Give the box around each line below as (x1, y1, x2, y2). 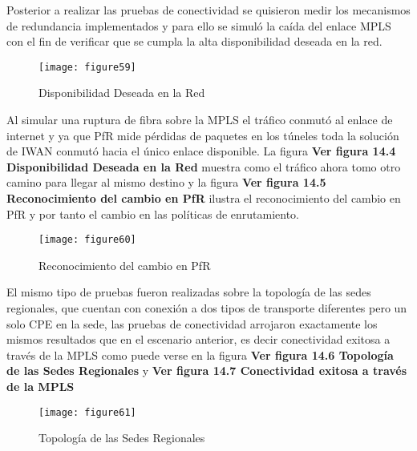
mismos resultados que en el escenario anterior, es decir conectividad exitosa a (6, 331, 391, 348)
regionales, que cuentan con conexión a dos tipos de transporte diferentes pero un (6, 300, 407, 316)
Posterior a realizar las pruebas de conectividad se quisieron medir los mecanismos (6, 2, 411, 18)
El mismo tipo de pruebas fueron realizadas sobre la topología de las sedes (6, 284, 371, 300)
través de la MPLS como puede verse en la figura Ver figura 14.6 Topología (6, 346, 394, 363)
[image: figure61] (38, 406, 136, 418)
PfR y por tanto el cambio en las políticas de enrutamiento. (6, 205, 300, 222)
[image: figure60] (38, 234, 136, 246)
